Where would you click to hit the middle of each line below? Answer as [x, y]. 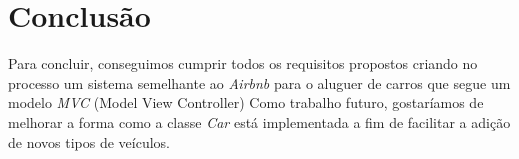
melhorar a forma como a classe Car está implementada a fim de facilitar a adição [259, 121]
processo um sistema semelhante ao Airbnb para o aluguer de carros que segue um [259, 82]
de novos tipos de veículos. [89, 141]
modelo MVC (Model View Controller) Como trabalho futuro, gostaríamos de [246, 102]
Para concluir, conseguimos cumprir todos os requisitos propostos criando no [243, 63]
